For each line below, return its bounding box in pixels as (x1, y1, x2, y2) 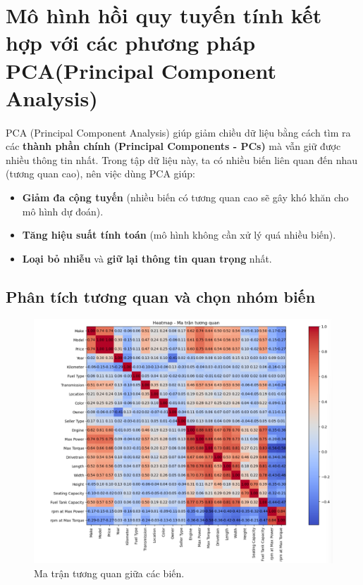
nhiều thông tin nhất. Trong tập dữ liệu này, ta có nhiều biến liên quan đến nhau (6, 152, 358, 167)
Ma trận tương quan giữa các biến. (34, 566, 185, 581)
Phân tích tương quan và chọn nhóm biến (6, 285, 316, 307)
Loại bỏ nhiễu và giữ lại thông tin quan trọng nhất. (22, 251, 272, 265)
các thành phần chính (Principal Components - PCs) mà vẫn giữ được (6, 139, 341, 153)
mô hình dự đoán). (22, 203, 104, 218)
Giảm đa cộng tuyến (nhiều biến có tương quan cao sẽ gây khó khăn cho (22, 189, 349, 204)
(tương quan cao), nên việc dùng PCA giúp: (6, 166, 195, 181)
